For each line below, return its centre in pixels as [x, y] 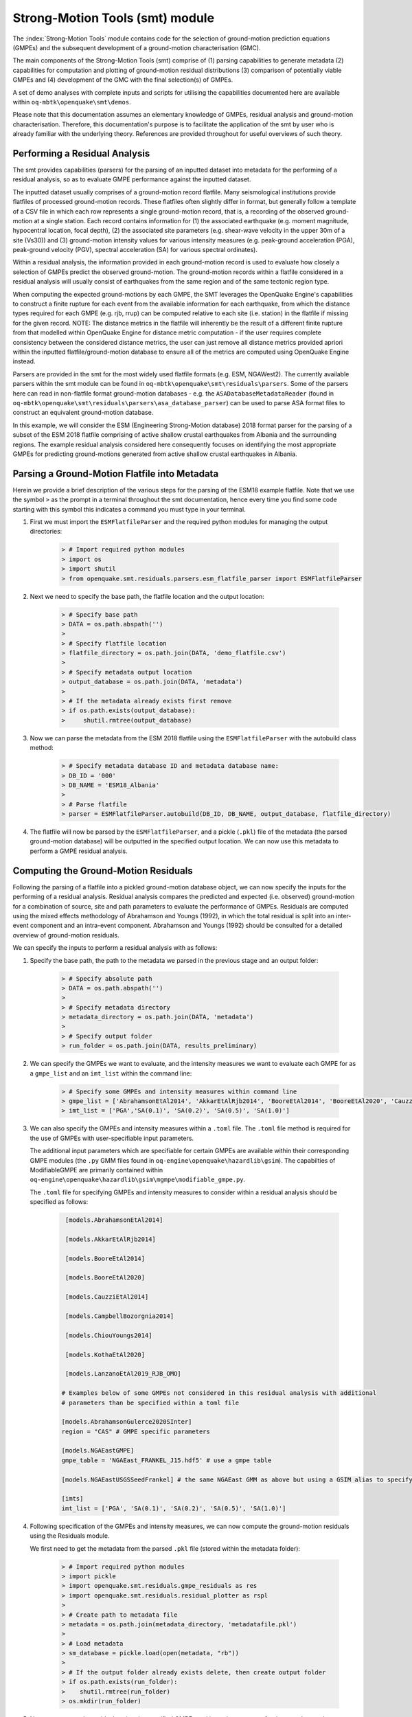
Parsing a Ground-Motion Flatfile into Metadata [116, 474]
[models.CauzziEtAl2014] [107, 1297]
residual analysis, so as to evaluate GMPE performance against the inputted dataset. [132, 179]
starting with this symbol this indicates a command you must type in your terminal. [129, 509]
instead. [24, 361]
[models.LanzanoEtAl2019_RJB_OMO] [123, 1374]
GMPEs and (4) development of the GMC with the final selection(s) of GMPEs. [123, 80]
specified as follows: [59, 1202]
